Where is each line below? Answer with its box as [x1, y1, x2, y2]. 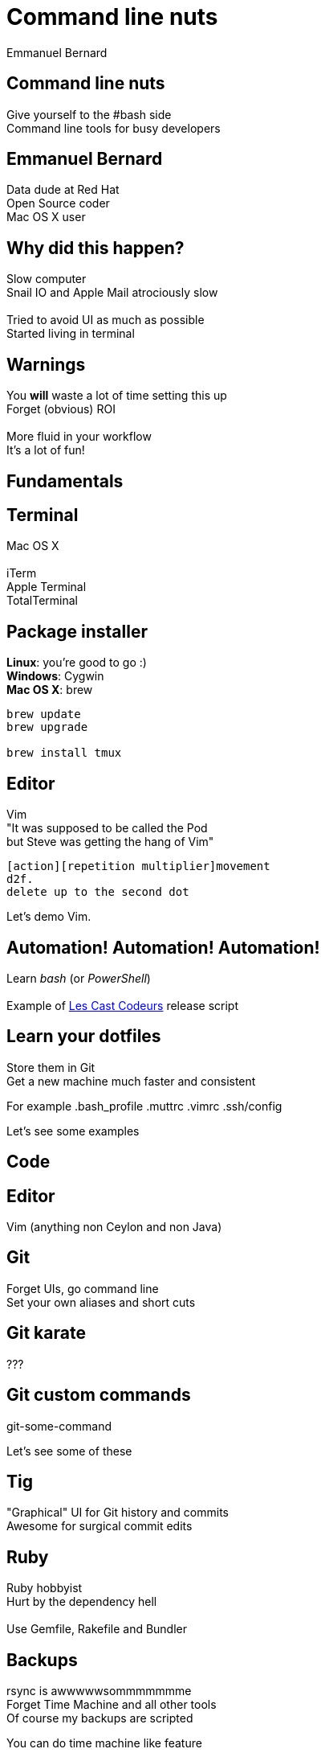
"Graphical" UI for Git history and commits [6, 1505, 230, 1520]
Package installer [6, 621, 148, 642]
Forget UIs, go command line [6, 1281, 159, 1295]
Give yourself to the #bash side [6, 107, 172, 121]
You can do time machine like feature [6, 1736, 202, 1751]
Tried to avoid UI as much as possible [6, 313, 205, 327]
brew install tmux [6, 746, 122, 760]
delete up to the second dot [6, 885, 189, 899]
